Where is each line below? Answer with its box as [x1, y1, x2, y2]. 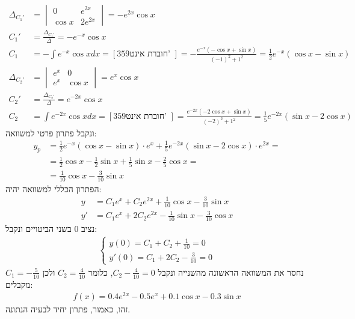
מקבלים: [5, 278, 33, 290]
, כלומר [88, 266, 113, 278]
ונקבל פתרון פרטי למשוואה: [5, 126, 97, 139]
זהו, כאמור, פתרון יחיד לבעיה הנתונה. [5, 303, 131, 315]
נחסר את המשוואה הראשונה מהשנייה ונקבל [158, 266, 304, 278]
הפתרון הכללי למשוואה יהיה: [5, 182, 102, 195]
